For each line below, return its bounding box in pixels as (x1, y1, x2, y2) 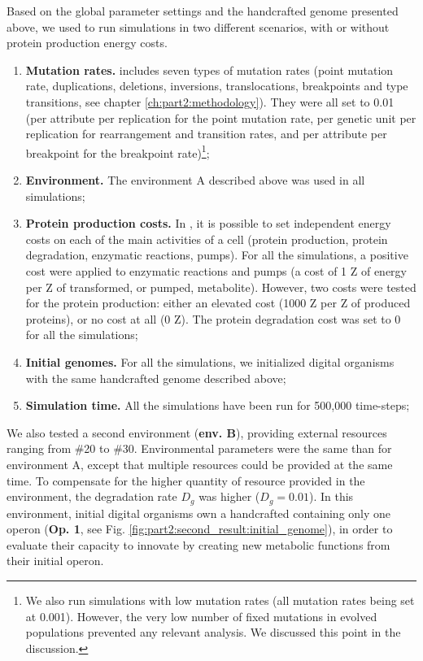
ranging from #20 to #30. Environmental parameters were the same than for (7, 440, 392, 457)
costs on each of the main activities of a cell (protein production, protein (25, 230, 388, 247)
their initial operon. (7, 552, 104, 569)
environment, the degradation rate (7, 488, 177, 505)
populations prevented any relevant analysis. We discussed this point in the (25, 624, 401, 641)
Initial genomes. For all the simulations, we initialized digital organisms (25, 353, 395, 370)
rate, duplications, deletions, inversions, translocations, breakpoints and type (25, 77, 408, 94)
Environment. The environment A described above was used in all (25, 172, 365, 188)
